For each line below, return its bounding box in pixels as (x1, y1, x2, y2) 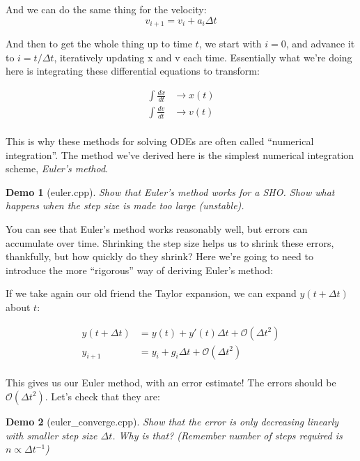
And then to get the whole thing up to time (6, 36, 192, 51)
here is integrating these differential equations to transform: (6, 63, 260, 78)
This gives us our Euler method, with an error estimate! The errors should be (6, 375, 336, 390)
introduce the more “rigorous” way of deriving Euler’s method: (6, 262, 274, 277)
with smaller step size (6, 428, 97, 442)
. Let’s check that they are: (45, 388, 160, 403)
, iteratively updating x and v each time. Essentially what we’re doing (54, 50, 352, 64)
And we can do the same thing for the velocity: (6, 2, 207, 16)
